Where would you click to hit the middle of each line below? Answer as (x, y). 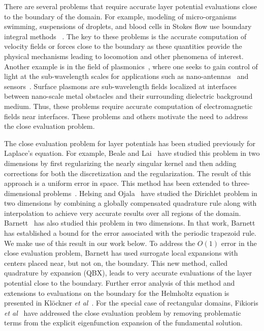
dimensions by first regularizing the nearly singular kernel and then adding (120, 163)
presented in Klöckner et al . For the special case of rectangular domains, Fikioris (131, 303)
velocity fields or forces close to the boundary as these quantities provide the (123, 46)
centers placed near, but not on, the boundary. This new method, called (116, 263)
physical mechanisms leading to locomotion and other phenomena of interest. (124, 56)
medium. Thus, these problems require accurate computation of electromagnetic (128, 106)
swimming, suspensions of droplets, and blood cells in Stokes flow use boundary (128, 26)
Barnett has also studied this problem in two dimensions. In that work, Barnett (130, 223)
